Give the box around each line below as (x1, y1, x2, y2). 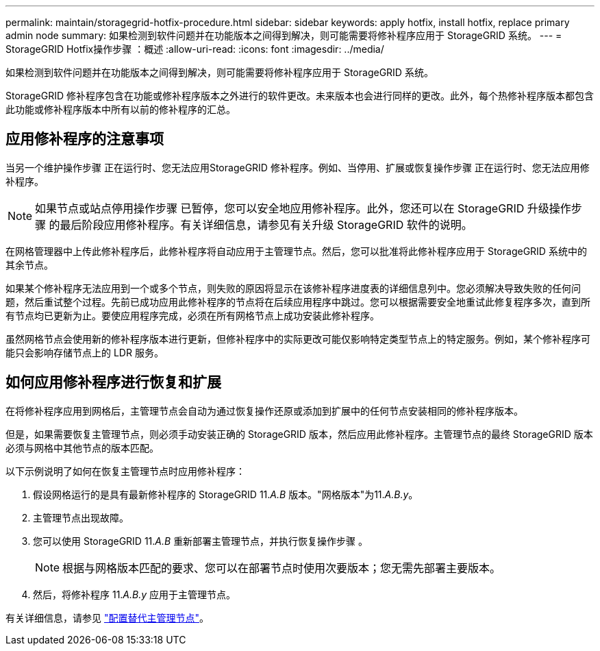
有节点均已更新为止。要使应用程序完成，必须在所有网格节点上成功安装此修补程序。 (5, 309, 379, 321)
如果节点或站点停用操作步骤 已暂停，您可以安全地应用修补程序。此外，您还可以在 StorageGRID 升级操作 (35, 201, 571, 215)
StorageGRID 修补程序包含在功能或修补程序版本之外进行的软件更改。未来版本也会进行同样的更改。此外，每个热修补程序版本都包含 (5, 90, 594, 101)
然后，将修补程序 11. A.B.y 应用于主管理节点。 (33, 588, 236, 600)
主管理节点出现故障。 (33, 511, 129, 524)
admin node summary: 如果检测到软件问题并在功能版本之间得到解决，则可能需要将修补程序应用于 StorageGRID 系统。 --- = (5, 29, 562, 41)
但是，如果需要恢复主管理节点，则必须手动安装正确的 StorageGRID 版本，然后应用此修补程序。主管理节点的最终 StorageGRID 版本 (5, 428, 593, 440)
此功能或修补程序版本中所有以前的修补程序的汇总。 (5, 103, 236, 115)
